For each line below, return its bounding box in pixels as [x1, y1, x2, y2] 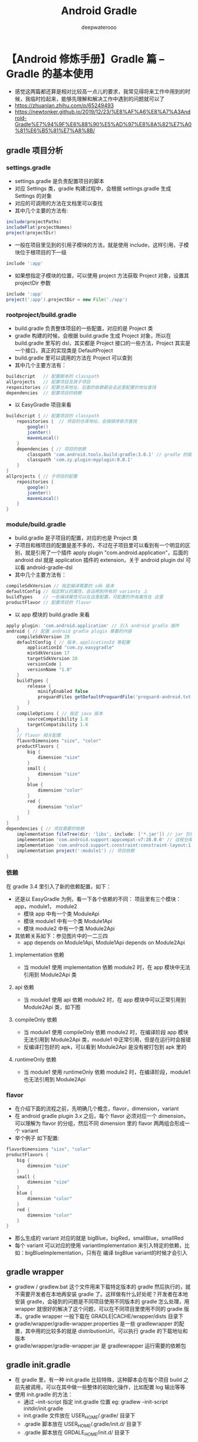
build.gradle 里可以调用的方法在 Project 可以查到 [14, 354, 133, 361]
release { [27, 683, 51, 689]
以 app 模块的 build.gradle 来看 [14, 611, 90, 618]
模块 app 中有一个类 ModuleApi [23, 910, 100, 917]
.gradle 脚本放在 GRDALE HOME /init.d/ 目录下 [23, 1428, 130, 1437]
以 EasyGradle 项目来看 [14, 401, 72, 408]
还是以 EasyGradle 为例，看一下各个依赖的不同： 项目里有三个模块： [14, 895, 181, 903]
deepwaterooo [81, 24, 117, 31]
